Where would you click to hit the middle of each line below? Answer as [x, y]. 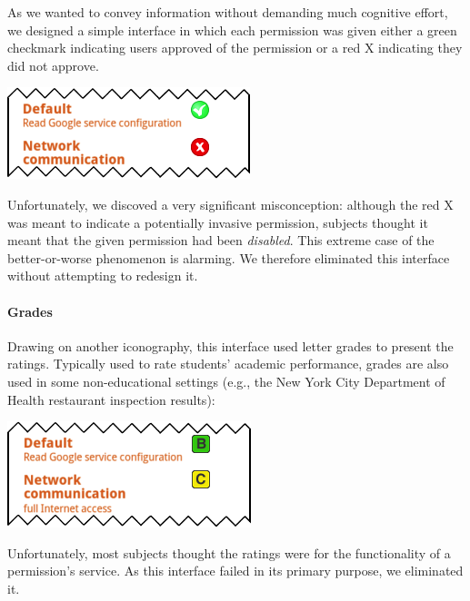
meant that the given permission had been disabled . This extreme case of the [221, 240]
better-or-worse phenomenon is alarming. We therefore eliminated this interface [229, 257]
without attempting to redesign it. [103, 276]
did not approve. [53, 65]
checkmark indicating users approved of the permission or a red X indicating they [235, 48]
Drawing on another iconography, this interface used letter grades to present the [230, 345]
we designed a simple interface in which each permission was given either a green [232, 30]
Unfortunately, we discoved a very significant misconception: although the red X [230, 204]
